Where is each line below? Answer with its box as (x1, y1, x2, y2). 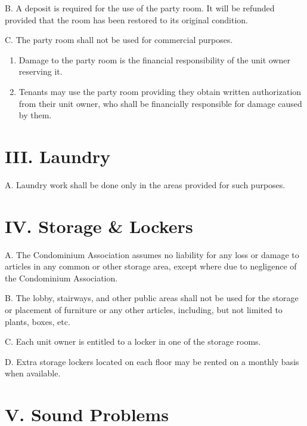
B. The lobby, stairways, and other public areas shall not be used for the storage (5, 292, 299, 304)
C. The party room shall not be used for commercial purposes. (5, 33, 233, 46)
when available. (5, 367, 61, 379)
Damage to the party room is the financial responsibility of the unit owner (18, 53, 291, 66)
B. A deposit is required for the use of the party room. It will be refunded (5, 2, 275, 14)
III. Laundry (5, 143, 111, 168)
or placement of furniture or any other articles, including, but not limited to (5, 303, 283, 315)
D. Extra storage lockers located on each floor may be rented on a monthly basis (5, 355, 299, 367)
